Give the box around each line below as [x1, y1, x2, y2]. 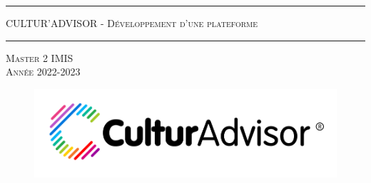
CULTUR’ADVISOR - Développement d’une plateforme [6, 16, 258, 30]
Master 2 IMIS [6, 50, 73, 65]
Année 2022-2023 [6, 64, 81, 79]
